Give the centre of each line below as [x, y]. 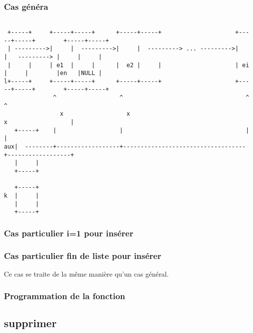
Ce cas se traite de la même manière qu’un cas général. [86, 274]
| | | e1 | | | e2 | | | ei [128, 65]
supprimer [30, 322]
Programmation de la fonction [65, 295]
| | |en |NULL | [53, 73]
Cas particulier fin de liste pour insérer [83, 255]
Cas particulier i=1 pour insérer [69, 233]
